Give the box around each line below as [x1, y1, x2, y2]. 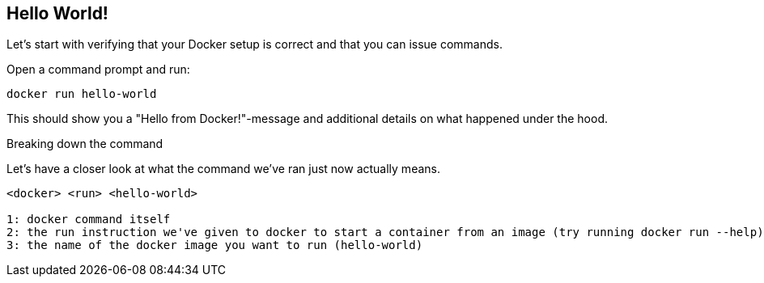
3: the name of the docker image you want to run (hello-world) [6, 239, 423, 252]
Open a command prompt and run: [6, 62, 190, 77]
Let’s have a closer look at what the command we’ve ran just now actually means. [6, 162, 440, 176]
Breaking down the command [6, 137, 163, 151]
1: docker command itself [6, 213, 171, 226]
